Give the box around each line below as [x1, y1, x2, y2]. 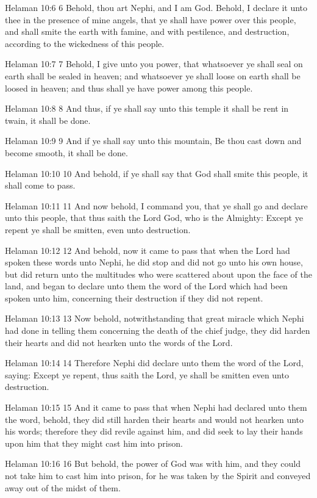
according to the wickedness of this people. [5, 37, 165, 49]
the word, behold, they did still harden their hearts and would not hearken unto [5, 413, 304, 425]
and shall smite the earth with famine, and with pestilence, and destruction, [5, 25, 290, 38]
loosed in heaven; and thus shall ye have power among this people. [5, 81, 253, 94]
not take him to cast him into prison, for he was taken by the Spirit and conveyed [5, 469, 311, 482]
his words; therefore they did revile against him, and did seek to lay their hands [5, 425, 303, 438]
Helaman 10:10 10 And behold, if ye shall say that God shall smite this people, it [5, 167, 308, 179]
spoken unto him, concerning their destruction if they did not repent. [5, 291, 263, 304]
